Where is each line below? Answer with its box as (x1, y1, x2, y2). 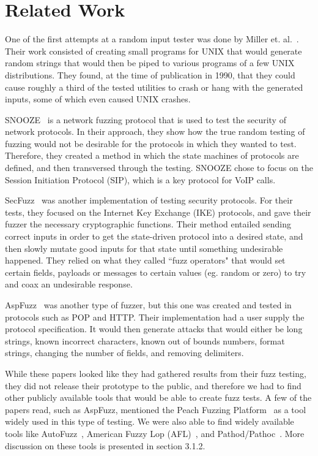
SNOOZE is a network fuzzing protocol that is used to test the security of (5, 113, 286, 126)
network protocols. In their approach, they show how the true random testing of (5, 125, 305, 138)
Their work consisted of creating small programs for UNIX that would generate (5, 44, 302, 57)
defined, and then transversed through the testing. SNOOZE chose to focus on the (5, 161, 313, 174)
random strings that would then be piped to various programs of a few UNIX (5, 56, 295, 69)
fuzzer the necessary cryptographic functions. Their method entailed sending (5, 218, 291, 230)
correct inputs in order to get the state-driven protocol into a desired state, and (5, 230, 303, 243)
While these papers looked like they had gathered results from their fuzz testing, (5, 367, 306, 379)
